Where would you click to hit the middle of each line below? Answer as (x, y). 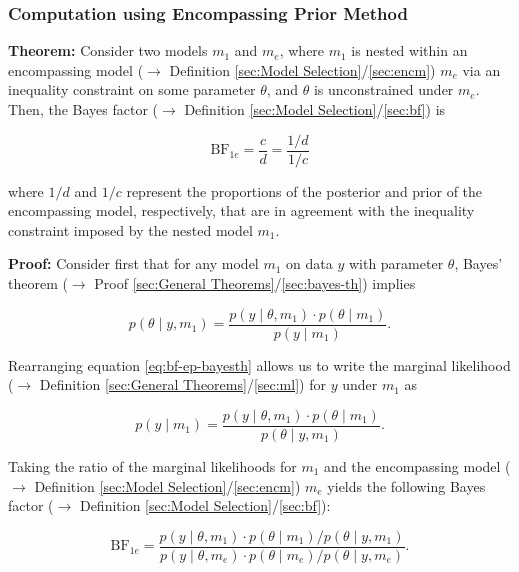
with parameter (396, 263)
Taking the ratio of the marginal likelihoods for (152, 465)
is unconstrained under (383, 89)
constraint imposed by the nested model (130, 229)
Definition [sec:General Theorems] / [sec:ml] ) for (182, 384)
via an (481, 69)
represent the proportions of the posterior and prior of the (304, 190)
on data (309, 263)
